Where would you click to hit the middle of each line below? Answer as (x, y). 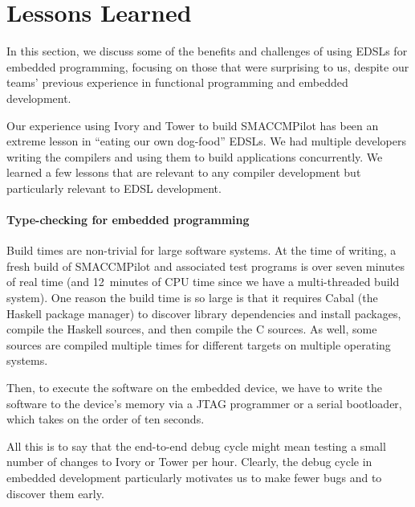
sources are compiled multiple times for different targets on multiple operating (199, 344)
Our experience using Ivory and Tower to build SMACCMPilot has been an (193, 125)
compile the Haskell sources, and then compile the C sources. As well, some (192, 329)
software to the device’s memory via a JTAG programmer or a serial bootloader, (204, 403)
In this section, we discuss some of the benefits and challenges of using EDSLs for (207, 51)
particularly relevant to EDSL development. (114, 188)
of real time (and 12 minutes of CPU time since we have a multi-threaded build (203, 282)
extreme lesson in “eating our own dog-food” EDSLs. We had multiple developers (207, 141)
